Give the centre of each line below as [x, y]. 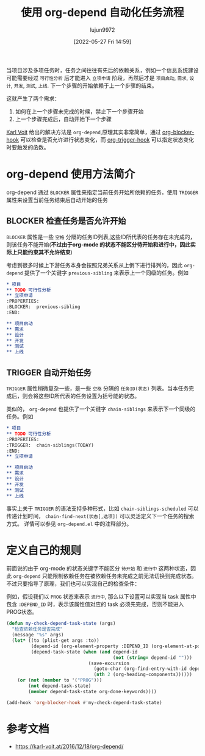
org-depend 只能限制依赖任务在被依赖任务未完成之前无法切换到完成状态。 [105, 576]
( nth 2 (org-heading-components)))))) [143, 675]
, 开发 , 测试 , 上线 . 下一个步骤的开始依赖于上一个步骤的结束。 [84, 85]
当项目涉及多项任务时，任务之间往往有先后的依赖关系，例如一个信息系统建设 [103, 70]
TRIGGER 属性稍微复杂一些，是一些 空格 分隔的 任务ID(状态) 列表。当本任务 [98, 388]
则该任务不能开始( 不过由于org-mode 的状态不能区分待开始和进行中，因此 [99, 244]
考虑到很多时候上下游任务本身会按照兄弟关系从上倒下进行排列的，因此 [95, 265]
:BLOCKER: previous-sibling [43, 307]
